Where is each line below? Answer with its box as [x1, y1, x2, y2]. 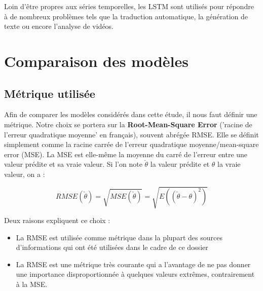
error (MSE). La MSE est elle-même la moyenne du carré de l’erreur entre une [4, 149, 248, 159]
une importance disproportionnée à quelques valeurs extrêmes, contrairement [16, 269, 255, 279]
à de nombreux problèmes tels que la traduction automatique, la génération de [4, 11, 248, 21]
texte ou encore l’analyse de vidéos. [4, 21, 114, 31]
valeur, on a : [4, 168, 45, 179]
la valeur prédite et [150, 159, 210, 169]
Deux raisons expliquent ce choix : [4, 215, 110, 226]
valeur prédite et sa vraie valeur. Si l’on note [4, 159, 142, 169]
